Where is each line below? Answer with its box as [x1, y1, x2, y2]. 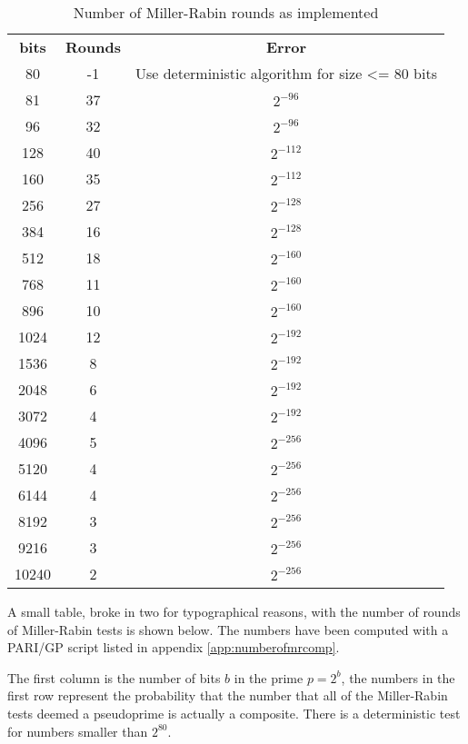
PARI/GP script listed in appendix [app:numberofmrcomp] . [7, 638, 340, 657]
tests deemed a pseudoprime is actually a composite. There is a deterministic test [7, 703, 461, 722]
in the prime [234, 668, 304, 687]
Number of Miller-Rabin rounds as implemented [73, 2, 379, 23]
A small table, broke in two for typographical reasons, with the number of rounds [7, 602, 461, 620]
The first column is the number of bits [7, 668, 221, 687]
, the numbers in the [341, 668, 455, 687]
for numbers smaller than [7, 721, 148, 740]
